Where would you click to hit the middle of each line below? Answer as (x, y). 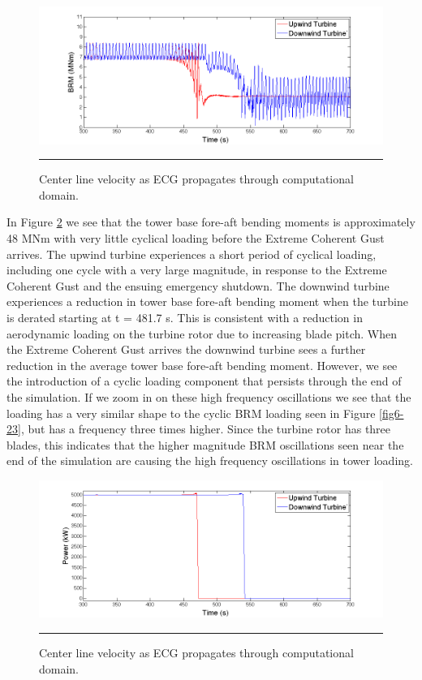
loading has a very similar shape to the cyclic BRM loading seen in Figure (191, 413)
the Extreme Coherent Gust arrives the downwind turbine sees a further (186, 349)
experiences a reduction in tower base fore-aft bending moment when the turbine (208, 301)
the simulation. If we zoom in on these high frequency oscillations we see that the (209, 396)
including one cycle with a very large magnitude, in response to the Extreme (197, 270)
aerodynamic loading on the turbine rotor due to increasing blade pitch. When (202, 333)
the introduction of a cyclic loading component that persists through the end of (204, 381)
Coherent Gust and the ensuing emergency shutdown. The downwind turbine (198, 285)
